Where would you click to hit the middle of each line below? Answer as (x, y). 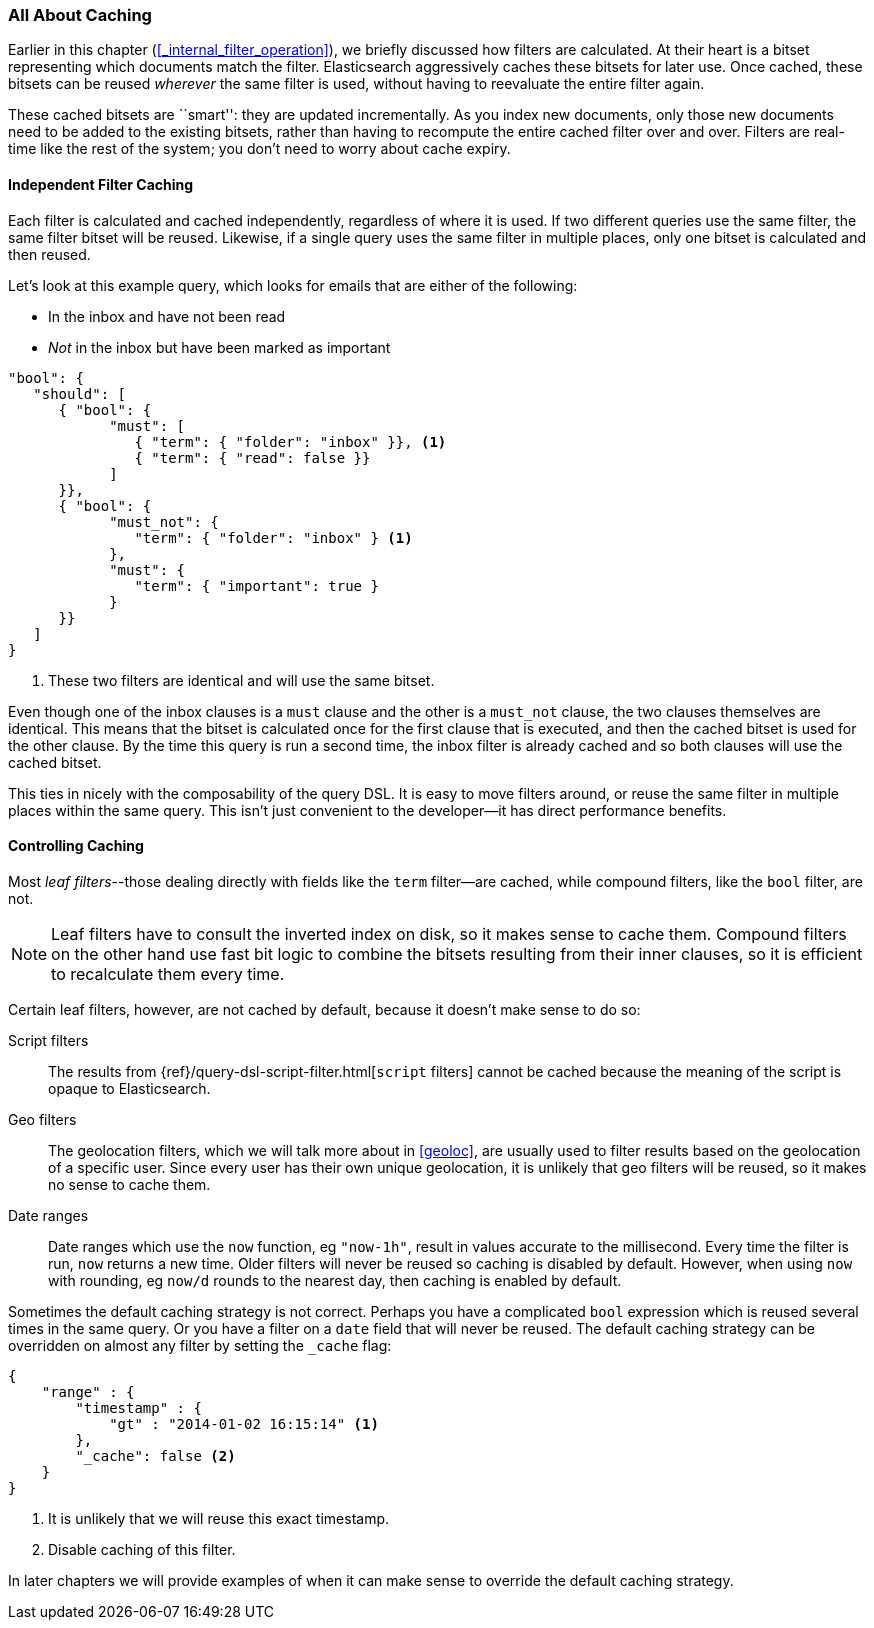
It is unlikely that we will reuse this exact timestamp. (219, 1518)
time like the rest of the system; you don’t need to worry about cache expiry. (259, 149)
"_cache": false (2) (155, 1455)
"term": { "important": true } (256, 585)
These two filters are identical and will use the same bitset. (241, 680)
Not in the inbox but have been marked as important (219, 347)
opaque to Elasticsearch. (129, 1088)
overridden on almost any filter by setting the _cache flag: (200, 1345)
